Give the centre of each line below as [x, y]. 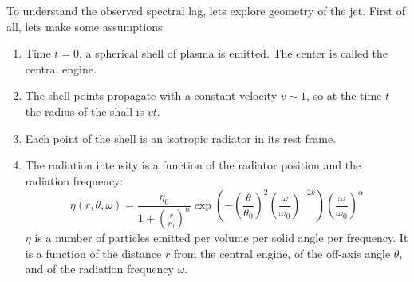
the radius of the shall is [85, 111]
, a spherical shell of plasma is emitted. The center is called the [234, 53]
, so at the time [344, 95]
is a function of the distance [93, 253]
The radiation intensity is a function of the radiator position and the [193, 165]
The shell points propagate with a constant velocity [151, 95]
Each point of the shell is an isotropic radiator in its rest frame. [181, 138]
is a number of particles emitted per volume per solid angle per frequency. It [221, 238]
